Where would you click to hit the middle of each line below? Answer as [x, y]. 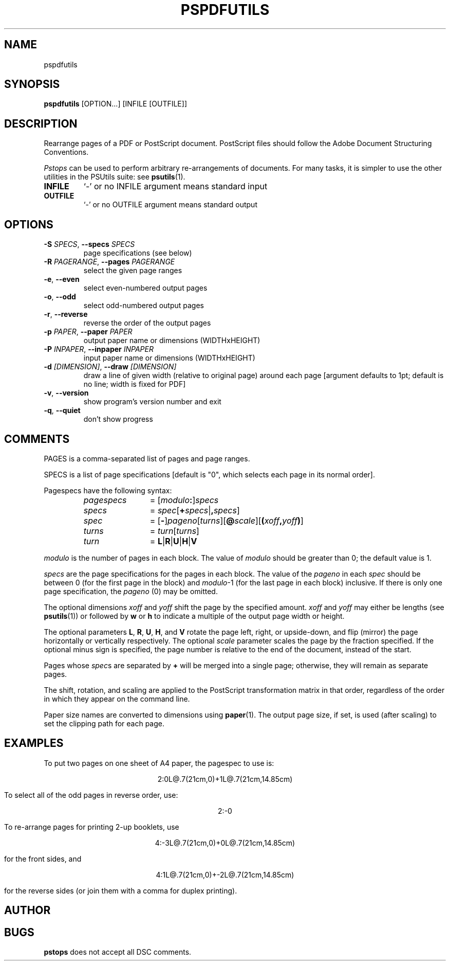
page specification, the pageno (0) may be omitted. [131, 591]
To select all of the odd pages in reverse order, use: [91, 795]
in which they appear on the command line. [117, 699]
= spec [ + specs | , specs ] [195, 510]
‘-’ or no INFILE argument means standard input [175, 186]
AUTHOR [27, 910]
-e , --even [62, 279]
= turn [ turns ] [174, 531]
